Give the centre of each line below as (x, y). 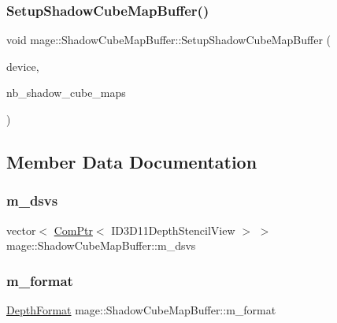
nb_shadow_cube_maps (66, 93)
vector (21, 230)
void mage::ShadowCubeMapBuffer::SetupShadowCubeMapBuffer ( (168, 40)
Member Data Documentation (132, 161)
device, (23, 66)
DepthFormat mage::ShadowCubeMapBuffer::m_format (141, 310)
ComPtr (73, 230)
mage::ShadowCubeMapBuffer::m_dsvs (101, 245)
